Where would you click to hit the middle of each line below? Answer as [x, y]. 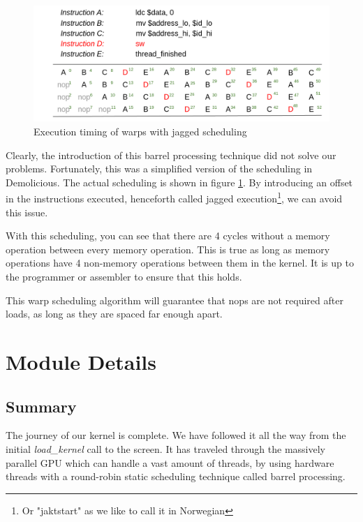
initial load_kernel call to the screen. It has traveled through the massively [165, 449]
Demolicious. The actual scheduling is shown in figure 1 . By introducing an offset [179, 182]
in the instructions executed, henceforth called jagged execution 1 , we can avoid [174, 197]
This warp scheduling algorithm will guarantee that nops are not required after [175, 300]
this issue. [27, 212]
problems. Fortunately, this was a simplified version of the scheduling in [159, 169]
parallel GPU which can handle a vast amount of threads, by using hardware [170, 462]
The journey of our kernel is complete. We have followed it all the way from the [176, 435]
